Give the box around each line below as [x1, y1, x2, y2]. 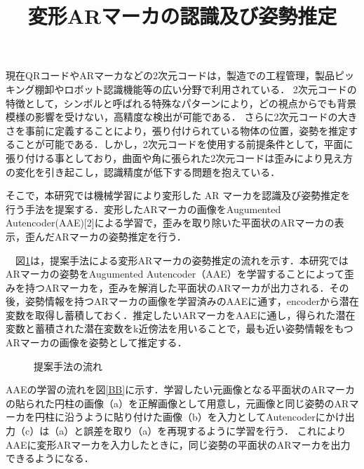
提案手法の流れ [34, 358, 102, 373]
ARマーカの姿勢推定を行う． [54, 229, 187, 243]
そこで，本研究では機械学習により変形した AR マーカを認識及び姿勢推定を [6, 188, 351, 203]
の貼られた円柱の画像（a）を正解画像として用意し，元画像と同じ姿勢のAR [6, 395, 349, 410]
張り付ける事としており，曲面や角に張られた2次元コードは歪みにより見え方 [6, 150, 353, 165]
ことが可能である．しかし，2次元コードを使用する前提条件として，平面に [15, 137, 353, 151]
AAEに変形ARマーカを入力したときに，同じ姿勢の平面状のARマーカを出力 [6, 437, 351, 451]
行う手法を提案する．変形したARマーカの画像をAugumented [6, 201, 281, 216]
